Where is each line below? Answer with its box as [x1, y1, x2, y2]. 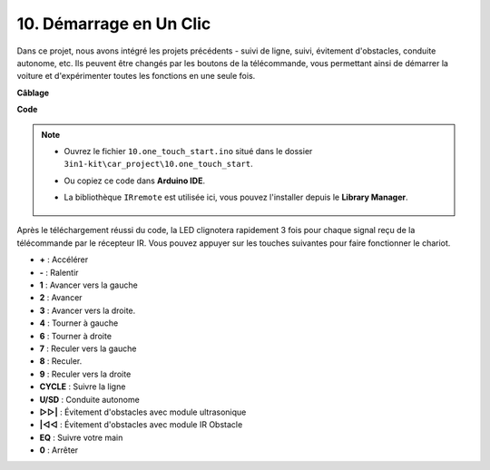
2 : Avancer [39, 292, 83, 303]
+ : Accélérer [39, 254, 89, 265]
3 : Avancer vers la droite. [39, 305, 136, 316]
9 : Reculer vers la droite [39, 368, 132, 379]
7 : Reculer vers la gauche [39, 343, 137, 354]
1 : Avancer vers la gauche [39, 279, 138, 290]
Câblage [16, 87, 50, 98]
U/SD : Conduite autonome [39, 394, 140, 405]
